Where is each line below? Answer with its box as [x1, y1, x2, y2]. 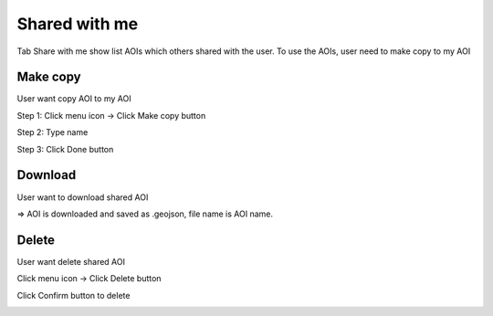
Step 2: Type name [16, 127, 89, 138]
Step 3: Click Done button [16, 143, 114, 154]
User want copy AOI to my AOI [16, 93, 131, 104]
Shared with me [16, 14, 139, 34]
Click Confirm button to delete [16, 290, 131, 300]
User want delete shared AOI [16, 256, 125, 267]
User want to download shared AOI [16, 192, 149, 203]
